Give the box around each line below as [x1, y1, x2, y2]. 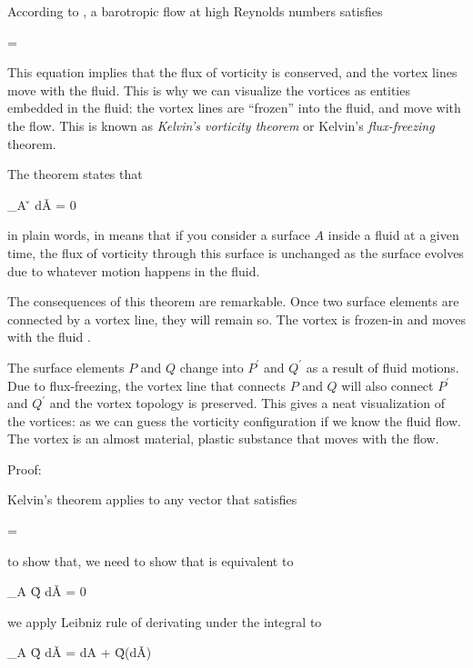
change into [179, 357, 244, 376]
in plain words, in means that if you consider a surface [7, 225, 310, 244]
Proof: [7, 459, 42, 478]
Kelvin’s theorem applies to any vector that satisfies [7, 490, 297, 509]
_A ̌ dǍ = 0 [7, 194, 76, 214]
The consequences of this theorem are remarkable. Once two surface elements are [7, 292, 459, 311]
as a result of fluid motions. [306, 357, 459, 376]
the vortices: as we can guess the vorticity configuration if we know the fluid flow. [7, 411, 461, 430]
